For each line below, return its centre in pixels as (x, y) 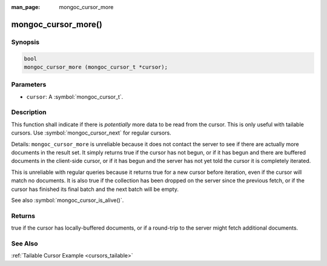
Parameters (29, 85)
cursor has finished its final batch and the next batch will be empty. (95, 189)
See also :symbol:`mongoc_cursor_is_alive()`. (68, 200)
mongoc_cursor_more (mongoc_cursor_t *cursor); (96, 67)
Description (29, 112)
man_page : (26, 7)
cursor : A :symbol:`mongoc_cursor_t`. (75, 96)
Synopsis (25, 42)
